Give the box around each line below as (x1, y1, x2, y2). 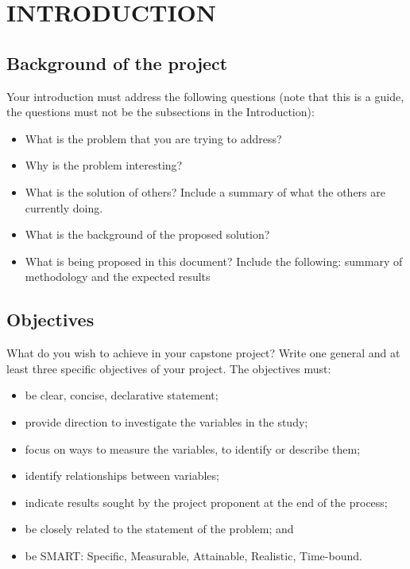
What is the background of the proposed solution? (25, 226, 270, 243)
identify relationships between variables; (25, 467, 219, 484)
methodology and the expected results (25, 268, 211, 285)
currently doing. (25, 199, 103, 216)
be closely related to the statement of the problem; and (25, 520, 294, 537)
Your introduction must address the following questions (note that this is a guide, (6, 88, 404, 104)
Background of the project (6, 50, 228, 75)
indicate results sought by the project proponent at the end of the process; (25, 493, 388, 510)
